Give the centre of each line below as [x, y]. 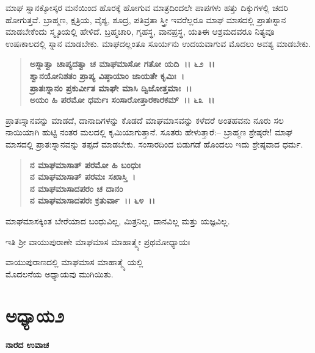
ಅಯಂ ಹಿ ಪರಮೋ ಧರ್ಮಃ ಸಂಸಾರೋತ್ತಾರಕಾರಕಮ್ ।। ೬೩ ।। [122, 100]
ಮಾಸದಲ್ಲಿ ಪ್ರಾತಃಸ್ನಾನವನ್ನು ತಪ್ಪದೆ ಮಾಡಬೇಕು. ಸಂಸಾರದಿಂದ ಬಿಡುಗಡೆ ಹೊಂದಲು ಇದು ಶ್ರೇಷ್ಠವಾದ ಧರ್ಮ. [154, 144]
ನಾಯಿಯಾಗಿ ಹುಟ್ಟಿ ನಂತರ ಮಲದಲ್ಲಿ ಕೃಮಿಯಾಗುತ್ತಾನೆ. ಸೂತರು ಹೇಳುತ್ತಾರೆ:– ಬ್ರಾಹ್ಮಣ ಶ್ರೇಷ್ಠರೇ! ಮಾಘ [149, 132]
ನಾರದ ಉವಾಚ [27, 345]
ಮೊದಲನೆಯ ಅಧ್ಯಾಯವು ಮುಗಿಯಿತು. [60, 273]
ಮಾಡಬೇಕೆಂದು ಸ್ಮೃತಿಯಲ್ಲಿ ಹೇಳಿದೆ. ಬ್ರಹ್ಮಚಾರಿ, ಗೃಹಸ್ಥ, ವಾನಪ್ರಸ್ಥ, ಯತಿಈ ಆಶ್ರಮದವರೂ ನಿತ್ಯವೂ [140, 31]
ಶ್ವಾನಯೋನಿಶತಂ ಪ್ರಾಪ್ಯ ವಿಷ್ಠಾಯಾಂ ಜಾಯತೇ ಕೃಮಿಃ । [107, 75]
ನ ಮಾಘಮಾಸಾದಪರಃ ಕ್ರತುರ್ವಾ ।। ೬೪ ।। [92, 200]
